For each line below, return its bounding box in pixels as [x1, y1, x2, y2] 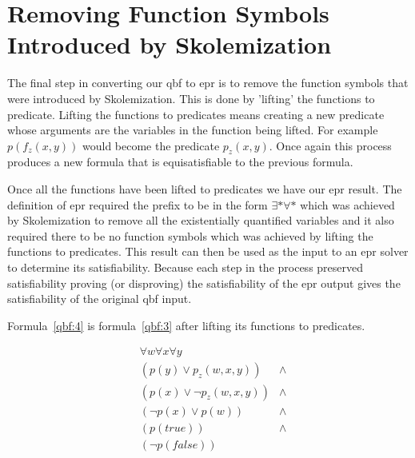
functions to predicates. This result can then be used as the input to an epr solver [7, 243, 409, 260]
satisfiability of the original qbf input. [7, 290, 192, 307]
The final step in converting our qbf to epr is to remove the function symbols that [7, 74, 409, 91]
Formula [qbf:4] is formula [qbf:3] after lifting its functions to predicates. [7, 317, 365, 333]
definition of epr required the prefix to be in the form [7, 196, 268, 213]
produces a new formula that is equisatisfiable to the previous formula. [7, 153, 353, 170]
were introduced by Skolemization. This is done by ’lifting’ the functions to [7, 90, 375, 106]
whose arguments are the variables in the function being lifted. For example [7, 121, 378, 138]
